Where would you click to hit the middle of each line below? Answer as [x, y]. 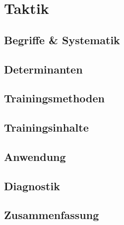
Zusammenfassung [52, 215]
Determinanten [43, 69]
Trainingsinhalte [46, 127]
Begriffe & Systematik [62, 39]
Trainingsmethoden [54, 98]
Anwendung [35, 156]
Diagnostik [32, 186]
